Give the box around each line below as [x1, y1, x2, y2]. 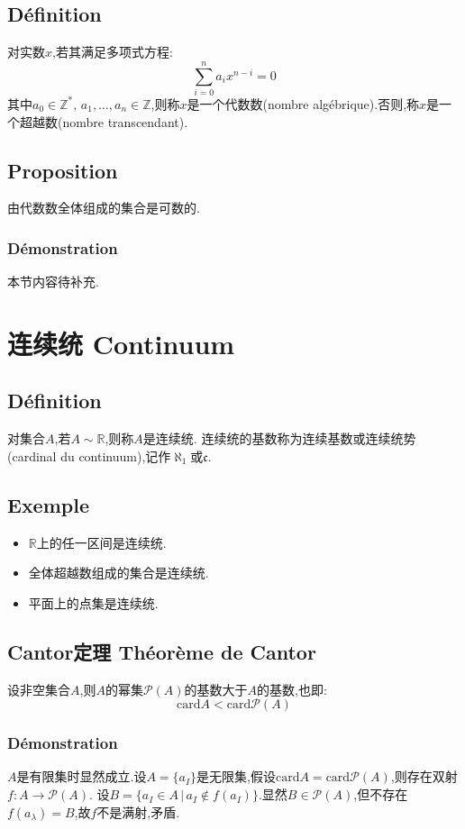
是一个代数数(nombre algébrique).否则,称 [187, 94, 420, 113]
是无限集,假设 [196, 767, 276, 786]
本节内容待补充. [7, 272, 99, 291]
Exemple [7, 490, 89, 518]
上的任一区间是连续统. [36, 533, 167, 551]
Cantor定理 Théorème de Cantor [7, 637, 316, 665]
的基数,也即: [257, 679, 327, 698]
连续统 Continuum [7, 324, 235, 361]
